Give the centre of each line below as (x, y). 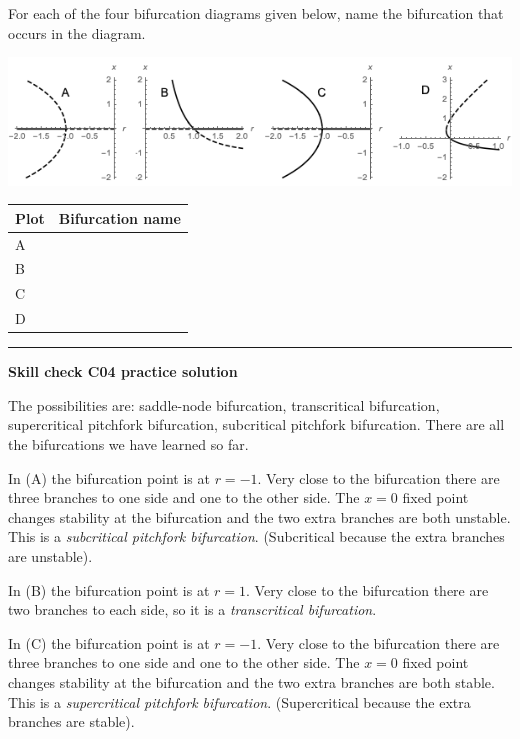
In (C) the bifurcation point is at (109, 642)
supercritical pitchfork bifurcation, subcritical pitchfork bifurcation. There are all (256, 424)
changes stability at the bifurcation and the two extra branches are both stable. (251, 681)
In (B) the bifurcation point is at (109, 589)
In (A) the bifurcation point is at (109, 477)
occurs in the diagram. (77, 32)
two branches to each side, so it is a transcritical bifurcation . (192, 609)
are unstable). (50, 556)
